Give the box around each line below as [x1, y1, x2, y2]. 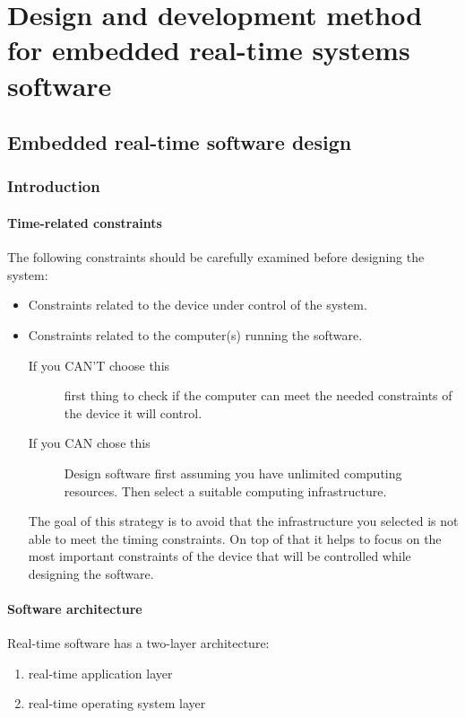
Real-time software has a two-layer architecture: [7, 634, 270, 652]
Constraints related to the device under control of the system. [28, 295, 367, 314]
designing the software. [28, 564, 154, 582]
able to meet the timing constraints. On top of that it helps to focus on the [28, 529, 442, 547]
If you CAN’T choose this [28, 355, 170, 374]
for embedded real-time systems [7, 31, 410, 68]
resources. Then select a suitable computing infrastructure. [64, 481, 387, 500]
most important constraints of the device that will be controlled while [28, 547, 411, 565]
